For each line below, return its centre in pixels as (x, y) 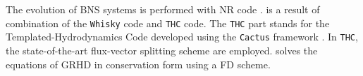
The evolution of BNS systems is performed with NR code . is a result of (163, 9)
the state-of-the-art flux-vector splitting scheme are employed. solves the (162, 50)
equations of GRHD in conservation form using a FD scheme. (138, 64)
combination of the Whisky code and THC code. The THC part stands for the (168, 23)
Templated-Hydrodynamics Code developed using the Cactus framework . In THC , (182, 37)
